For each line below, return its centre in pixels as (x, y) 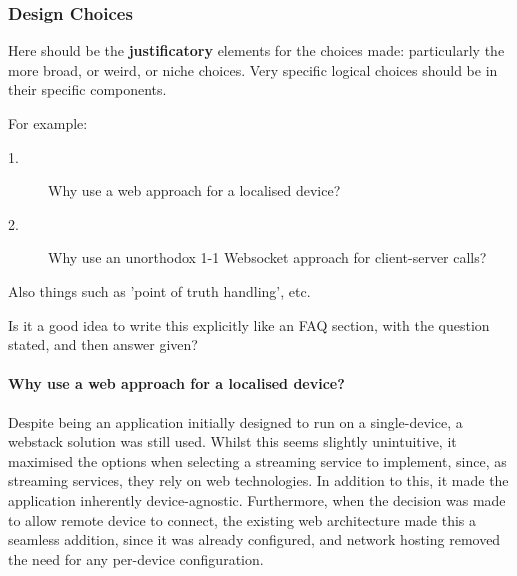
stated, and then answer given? (103, 344)
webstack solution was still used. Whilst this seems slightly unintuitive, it (232, 441)
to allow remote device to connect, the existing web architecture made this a (242, 519)
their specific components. (87, 89)
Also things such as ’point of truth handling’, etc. (159, 290)
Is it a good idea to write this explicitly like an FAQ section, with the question (249, 324)
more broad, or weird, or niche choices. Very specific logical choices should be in (253, 69)
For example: (48, 123)
